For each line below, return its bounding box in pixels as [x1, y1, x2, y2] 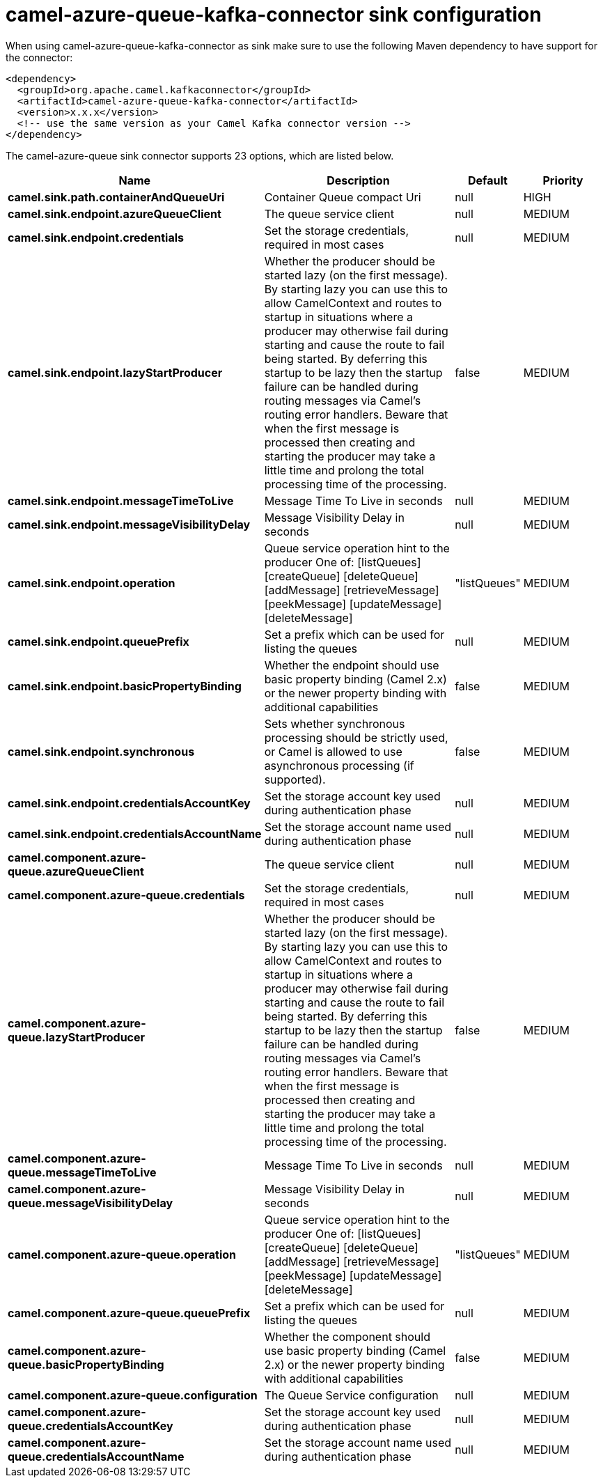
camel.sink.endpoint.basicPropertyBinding [8, 678, 242, 693]
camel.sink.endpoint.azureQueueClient [8, 206, 221, 221]
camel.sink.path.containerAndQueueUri [8, 189, 225, 204]
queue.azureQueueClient [8, 864, 144, 878]
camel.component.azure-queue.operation [8, 1247, 237, 1261]
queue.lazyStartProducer [8, 1030, 146, 1044]
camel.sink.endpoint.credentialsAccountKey [8, 795, 251, 810]
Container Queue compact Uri [264, 189, 421, 204]
